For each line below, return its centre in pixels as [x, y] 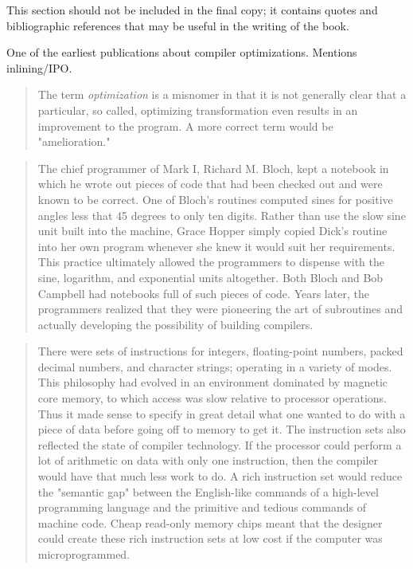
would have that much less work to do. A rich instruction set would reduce [220, 476]
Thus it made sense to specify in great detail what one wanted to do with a [222, 413]
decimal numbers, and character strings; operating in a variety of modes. [215, 366]
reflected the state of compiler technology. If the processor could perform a [220, 444]
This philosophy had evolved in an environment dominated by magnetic [213, 382]
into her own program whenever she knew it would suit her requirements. [216, 246]
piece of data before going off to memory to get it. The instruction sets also [222, 429]
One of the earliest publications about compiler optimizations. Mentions [182, 52]
